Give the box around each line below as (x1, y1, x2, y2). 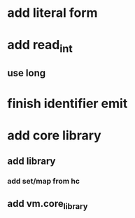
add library (7, 156, 56, 168)
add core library (7, 128, 101, 143)
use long (7, 67, 46, 79)
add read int (7, 37, 73, 55)
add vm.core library (7, 198, 88, 212)
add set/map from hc (7, 177, 80, 186)
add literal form (7, 5, 98, 21)
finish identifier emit (7, 95, 128, 111)
